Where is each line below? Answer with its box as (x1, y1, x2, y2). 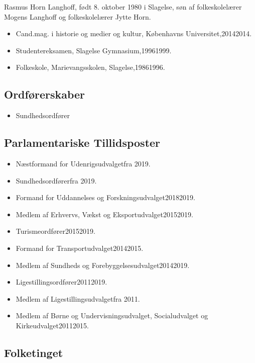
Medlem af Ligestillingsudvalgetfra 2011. (16, 293, 140, 304)
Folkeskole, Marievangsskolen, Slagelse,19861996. (16, 62, 165, 72)
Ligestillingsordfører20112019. (16, 277, 107, 287)
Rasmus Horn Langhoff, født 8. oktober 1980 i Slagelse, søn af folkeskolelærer (4, 2, 242, 12)
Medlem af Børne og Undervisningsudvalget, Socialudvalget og (16, 310, 208, 321)
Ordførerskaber (4, 86, 85, 102)
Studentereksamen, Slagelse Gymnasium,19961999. (16, 45, 172, 55)
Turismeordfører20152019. (16, 226, 95, 236)
